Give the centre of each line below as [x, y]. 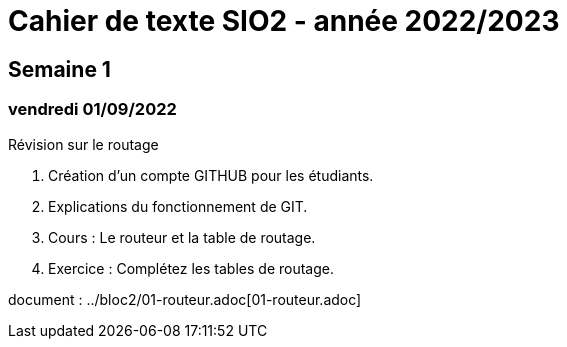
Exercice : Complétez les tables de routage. [191, 268]
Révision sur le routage [83, 144]
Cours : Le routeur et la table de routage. [182, 237]
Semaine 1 [59, 69]
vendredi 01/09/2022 [92, 109]
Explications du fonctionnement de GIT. [178, 206]
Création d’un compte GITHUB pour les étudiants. [211, 175]
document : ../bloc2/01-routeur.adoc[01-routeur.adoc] [185, 299]
